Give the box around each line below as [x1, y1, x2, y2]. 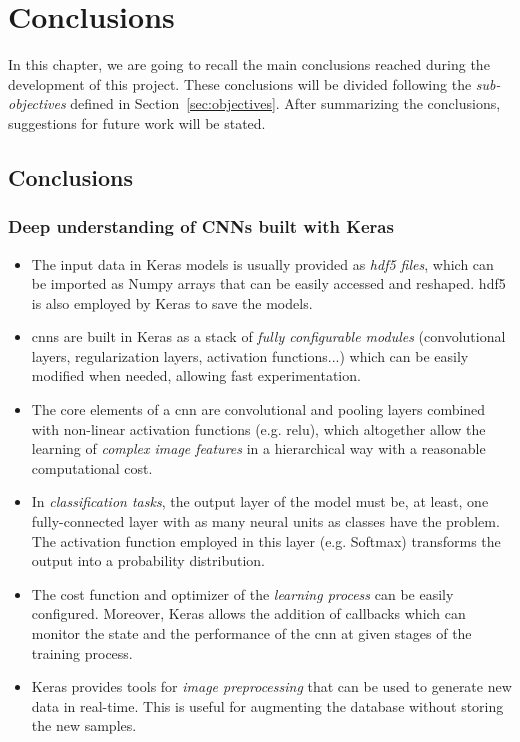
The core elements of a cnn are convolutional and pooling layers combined [31, 399, 486, 420]
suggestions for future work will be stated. [8, 112, 266, 133]
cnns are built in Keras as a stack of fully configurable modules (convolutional [31, 326, 506, 347]
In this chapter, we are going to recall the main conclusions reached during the [8, 54, 490, 75]
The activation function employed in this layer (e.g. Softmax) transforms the [31, 530, 501, 551]
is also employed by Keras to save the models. [31, 292, 313, 313]
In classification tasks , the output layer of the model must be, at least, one [31, 491, 489, 512]
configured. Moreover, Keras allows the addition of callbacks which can [31, 603, 466, 624]
